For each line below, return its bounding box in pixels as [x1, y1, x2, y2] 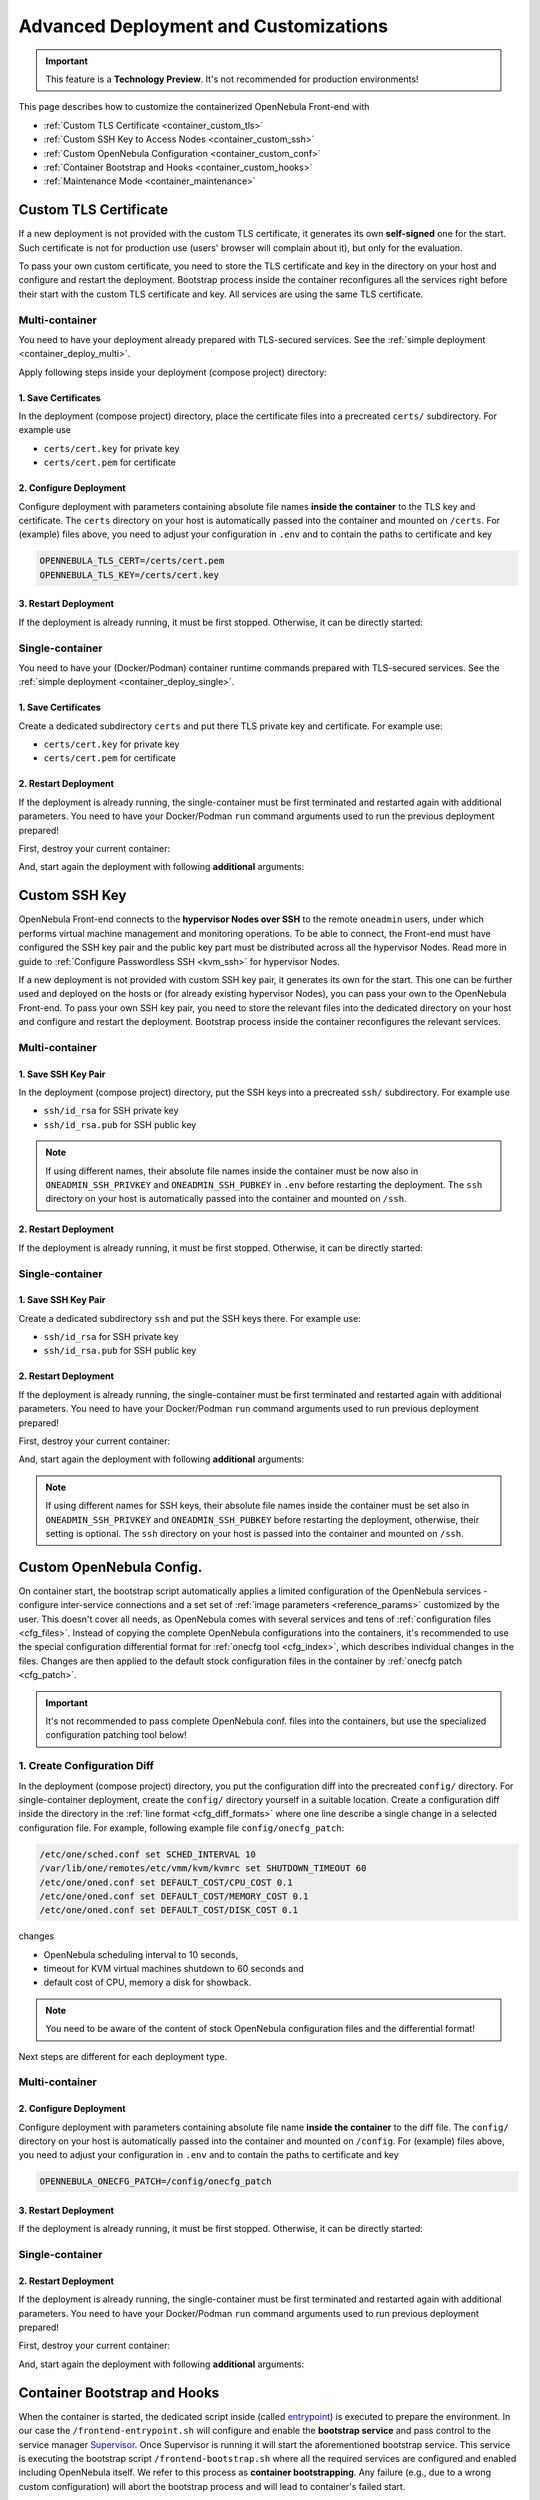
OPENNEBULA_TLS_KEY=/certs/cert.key [39, 569, 220, 580]
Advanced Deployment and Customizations [18, 15, 389, 37]
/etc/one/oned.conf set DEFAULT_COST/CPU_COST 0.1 [39, 1876, 294, 1888]
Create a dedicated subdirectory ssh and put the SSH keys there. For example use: [18, 1312, 362, 1324]
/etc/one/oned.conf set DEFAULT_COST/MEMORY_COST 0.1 [39, 1890, 309, 1902]
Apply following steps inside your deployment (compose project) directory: [18, 366, 327, 378]
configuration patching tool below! [45, 1729, 187, 1741]
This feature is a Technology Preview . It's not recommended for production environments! [45, 73, 419, 85]
